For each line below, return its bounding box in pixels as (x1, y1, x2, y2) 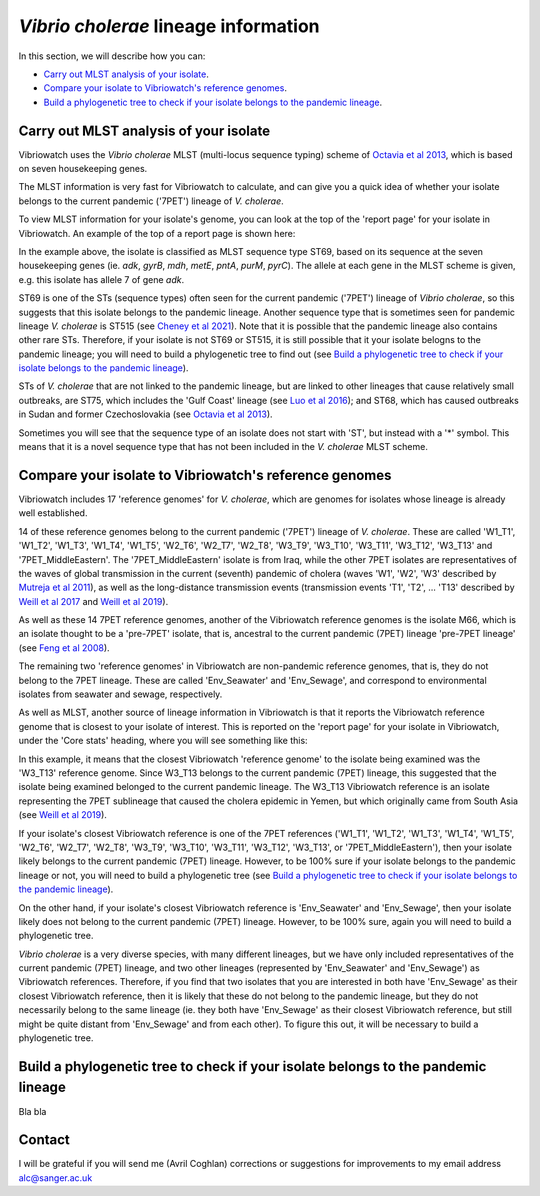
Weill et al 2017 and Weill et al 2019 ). (18, 595, 169, 607)
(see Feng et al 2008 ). (18, 641, 110, 654)
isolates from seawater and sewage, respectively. (18, 688, 223, 700)
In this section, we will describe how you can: (18, 50, 206, 62)
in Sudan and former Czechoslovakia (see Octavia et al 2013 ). (18, 408, 274, 420)
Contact (18, 1131, 70, 1149)
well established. (18, 507, 88, 519)
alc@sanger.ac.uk (18, 1171, 93, 1184)
